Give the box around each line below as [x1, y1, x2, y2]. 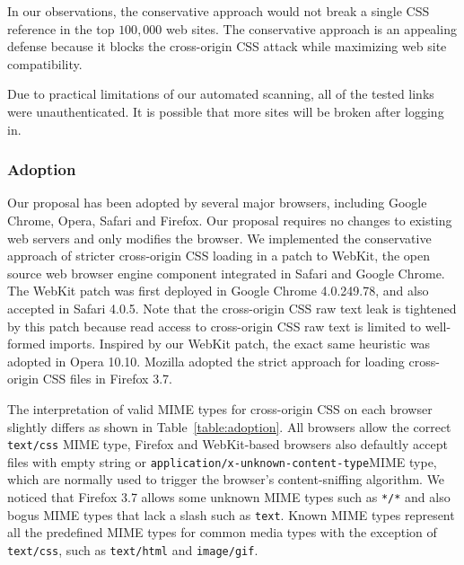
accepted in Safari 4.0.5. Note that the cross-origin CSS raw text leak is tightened [7, 298, 457, 317]
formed [7, 334, 46, 353]
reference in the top [7, 19, 115, 38]
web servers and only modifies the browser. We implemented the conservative [7, 228, 432, 247]
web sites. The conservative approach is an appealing [166, 19, 457, 38]
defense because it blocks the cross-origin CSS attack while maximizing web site [7, 37, 447, 56]
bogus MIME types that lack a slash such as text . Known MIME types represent [7, 505, 455, 524]
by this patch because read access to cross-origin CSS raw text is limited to [7, 316, 422, 335]
